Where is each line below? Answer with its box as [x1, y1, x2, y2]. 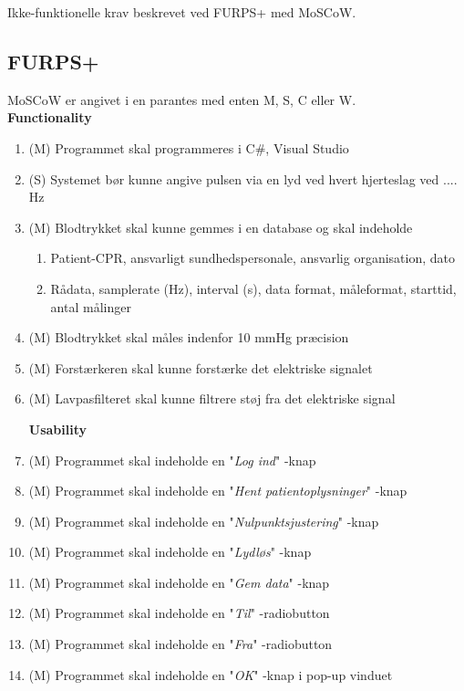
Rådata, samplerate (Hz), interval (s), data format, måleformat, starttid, [50, 278, 457, 298]
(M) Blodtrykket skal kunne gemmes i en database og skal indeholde [28, 217, 413, 236]
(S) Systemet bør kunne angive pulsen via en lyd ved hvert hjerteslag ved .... [28, 169, 458, 188]
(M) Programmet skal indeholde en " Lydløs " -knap [28, 542, 312, 561]
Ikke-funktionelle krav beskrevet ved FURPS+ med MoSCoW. [7, 3, 356, 21]
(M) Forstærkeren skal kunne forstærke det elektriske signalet [28, 358, 373, 377]
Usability [28, 419, 88, 438]
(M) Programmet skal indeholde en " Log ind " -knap [28, 450, 316, 469]
